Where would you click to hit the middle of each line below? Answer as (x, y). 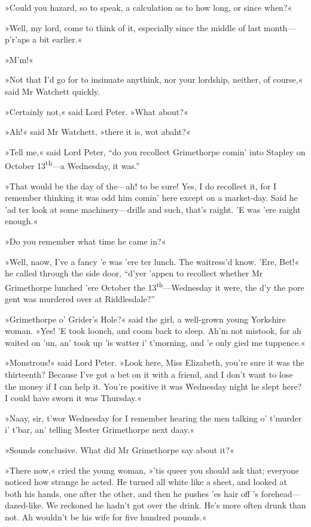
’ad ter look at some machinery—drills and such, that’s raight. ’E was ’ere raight (153, 209)
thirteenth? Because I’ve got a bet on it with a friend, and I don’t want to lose (149, 374)
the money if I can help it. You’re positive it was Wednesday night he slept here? (153, 386)
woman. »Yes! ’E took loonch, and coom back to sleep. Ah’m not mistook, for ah (153, 331)
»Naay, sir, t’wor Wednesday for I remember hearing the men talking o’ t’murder (153, 418)
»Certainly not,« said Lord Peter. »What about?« (97, 111)
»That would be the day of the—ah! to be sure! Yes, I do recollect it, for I (141, 186)
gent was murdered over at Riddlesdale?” (80, 299)
